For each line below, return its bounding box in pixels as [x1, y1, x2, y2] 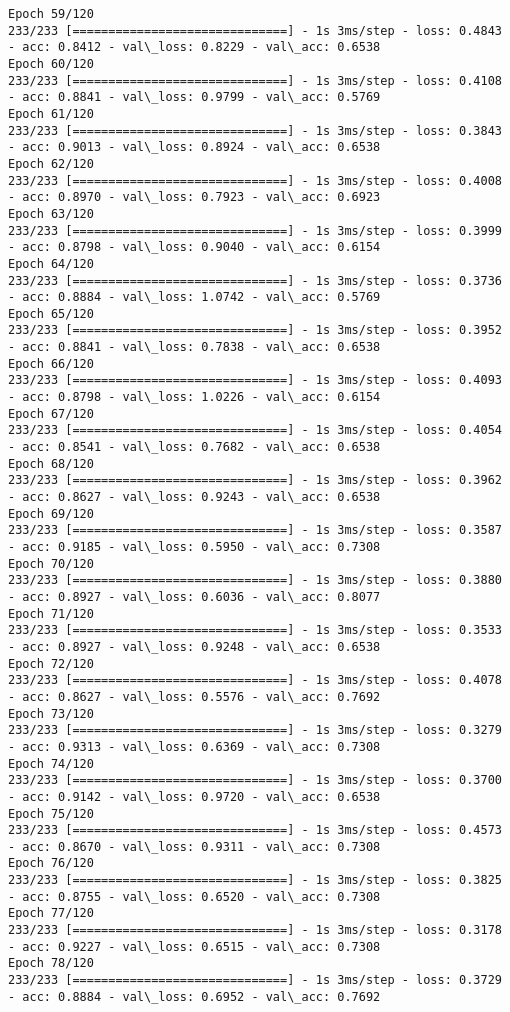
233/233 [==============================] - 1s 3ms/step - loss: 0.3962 [8, 473, 502, 488]
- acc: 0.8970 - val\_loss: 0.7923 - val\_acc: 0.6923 [8, 190, 381, 205]
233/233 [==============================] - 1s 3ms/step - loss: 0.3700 [8, 773, 502, 788]
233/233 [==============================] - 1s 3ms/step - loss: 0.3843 [8, 123, 502, 138]
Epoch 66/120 [8, 356, 94, 371]
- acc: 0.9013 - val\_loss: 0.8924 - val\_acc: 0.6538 [8, 140, 381, 155]
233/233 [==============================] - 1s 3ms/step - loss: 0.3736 [8, 273, 502, 288]
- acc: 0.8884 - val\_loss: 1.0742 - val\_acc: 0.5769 [8, 290, 381, 305]
